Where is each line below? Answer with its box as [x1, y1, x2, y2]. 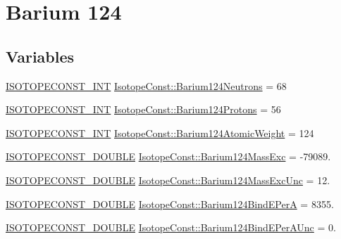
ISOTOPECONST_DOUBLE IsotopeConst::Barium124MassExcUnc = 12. [6, 172, 330, 187]
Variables [6, 45, 75, 67]
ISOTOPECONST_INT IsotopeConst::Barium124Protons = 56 [6, 102, 281, 117]
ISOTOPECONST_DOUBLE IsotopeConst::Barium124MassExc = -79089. [6, 149, 331, 164]
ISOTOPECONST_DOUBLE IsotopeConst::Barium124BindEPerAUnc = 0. [6, 220, 336, 235]
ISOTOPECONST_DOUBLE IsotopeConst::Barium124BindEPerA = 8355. [6, 196, 334, 211]
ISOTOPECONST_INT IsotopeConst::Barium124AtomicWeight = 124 [6, 125, 314, 140]
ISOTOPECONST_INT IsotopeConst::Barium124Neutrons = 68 [6, 78, 287, 93]
